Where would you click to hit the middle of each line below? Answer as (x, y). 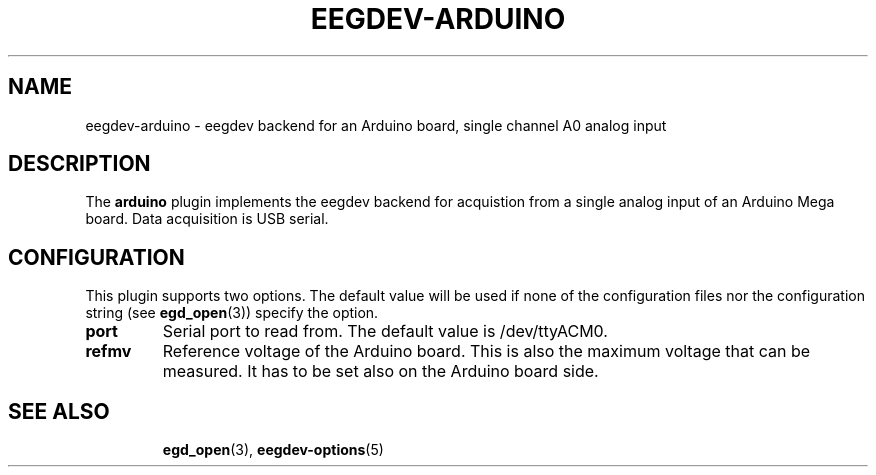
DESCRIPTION (79, 164)
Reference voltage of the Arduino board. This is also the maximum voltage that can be (486, 351)
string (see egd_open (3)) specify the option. (232, 313)
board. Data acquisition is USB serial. (207, 219)
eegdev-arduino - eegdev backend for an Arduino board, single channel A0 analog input (376, 125)
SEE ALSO (59, 411)
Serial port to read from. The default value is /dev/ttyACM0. (385, 331)
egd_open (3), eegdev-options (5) (273, 450)
